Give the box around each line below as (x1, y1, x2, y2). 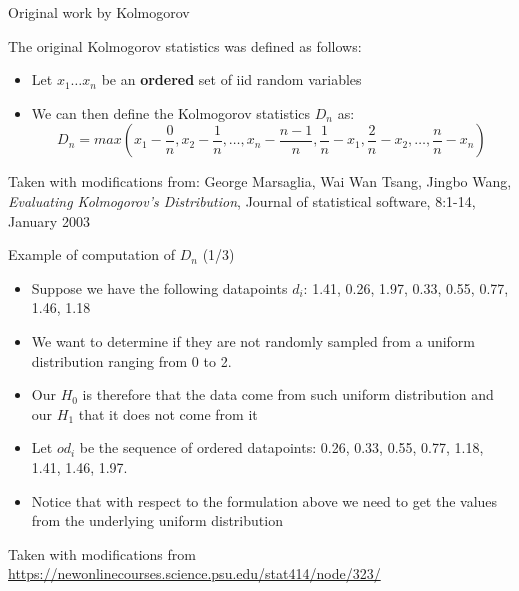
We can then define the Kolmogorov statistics (31, 102, 311, 123)
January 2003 (8, 210, 90, 231)
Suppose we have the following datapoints (31, 277, 288, 298)
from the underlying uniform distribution (31, 510, 283, 531)
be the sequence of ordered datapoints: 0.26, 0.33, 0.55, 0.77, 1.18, (79, 437, 484, 458)
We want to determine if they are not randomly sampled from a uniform (31, 330, 476, 351)
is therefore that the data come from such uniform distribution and (82, 384, 494, 405)
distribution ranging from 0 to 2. (31, 350, 232, 371)
